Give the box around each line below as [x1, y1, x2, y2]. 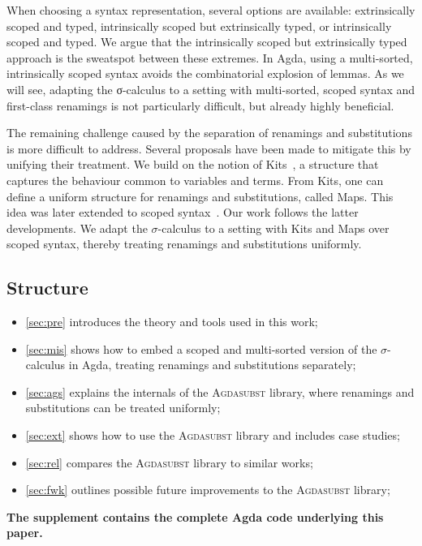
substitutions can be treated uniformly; [25, 399, 221, 416]
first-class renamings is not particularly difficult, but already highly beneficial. [6, 97, 394, 114]
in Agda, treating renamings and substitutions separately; [68, 356, 356, 373]
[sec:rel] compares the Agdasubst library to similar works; [25, 454, 313, 471]
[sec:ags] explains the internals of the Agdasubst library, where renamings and [25, 383, 415, 400]
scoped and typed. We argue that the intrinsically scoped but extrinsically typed [6, 33, 407, 50]
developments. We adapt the [6, 219, 148, 236]
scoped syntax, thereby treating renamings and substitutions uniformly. [6, 235, 362, 252]
